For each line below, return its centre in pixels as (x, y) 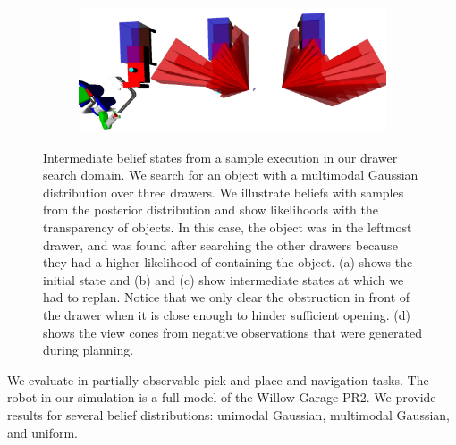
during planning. (89, 350)
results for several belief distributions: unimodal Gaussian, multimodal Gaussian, (228, 414)
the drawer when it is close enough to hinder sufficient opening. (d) (227, 315)
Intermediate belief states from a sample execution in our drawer (220, 157)
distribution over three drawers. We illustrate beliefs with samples (224, 192)
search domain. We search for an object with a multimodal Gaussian (231, 175)
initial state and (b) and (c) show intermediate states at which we (224, 279)
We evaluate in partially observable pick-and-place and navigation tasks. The (218, 379)
